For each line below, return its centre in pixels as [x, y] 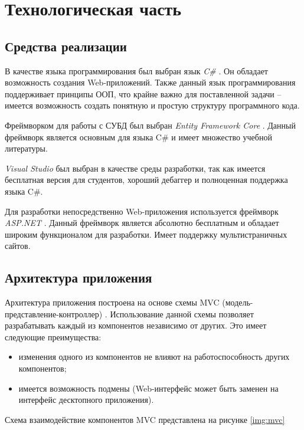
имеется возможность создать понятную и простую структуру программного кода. [152, 105]
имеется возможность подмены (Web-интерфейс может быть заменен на [148, 388]
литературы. [26, 148]
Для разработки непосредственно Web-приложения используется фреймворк [142, 211]
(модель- [238, 302]
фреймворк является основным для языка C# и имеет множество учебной [138, 137]
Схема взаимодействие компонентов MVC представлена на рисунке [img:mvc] [145, 419]
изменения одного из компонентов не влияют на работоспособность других [154, 357]
